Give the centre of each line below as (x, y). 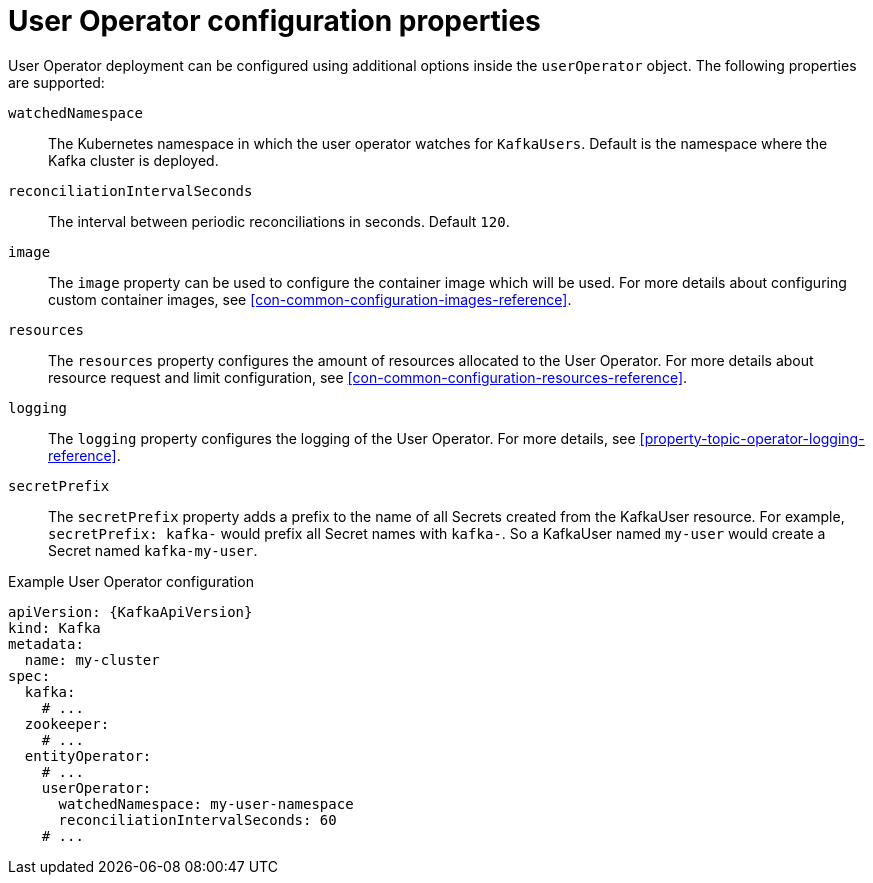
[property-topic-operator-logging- (752, 438)
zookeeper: (67, 723)
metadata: (46, 643)
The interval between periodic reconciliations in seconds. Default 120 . (279, 221)
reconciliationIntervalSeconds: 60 (197, 819)
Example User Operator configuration (131, 581)
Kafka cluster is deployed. (133, 160)
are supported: (56, 82)
